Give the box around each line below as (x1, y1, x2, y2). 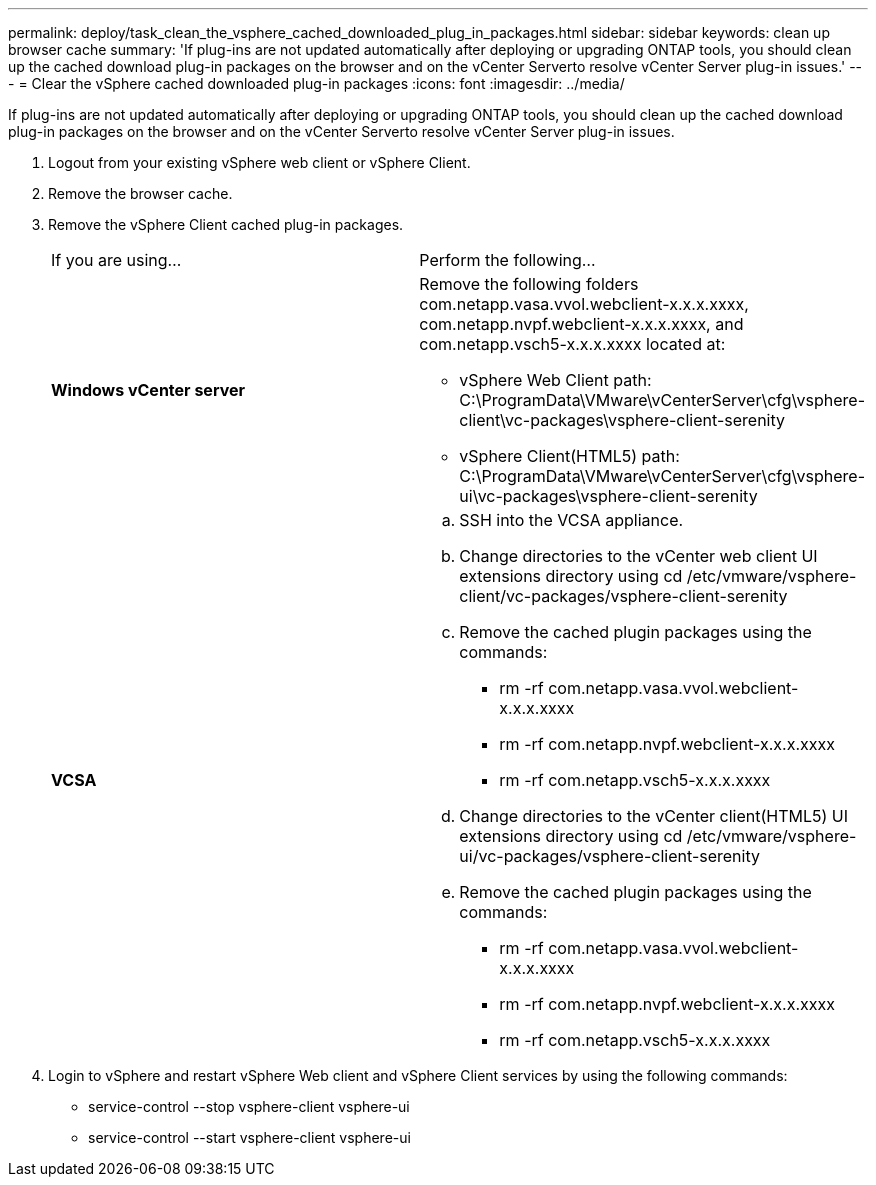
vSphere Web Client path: (459, 370, 652, 390)
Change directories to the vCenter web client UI (459, 546, 818, 566)
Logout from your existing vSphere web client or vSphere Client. (48, 154, 471, 171)
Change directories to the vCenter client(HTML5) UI (459, 806, 849, 826)
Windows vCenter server (51, 380, 245, 400)
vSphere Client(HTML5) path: (459, 446, 680, 466)
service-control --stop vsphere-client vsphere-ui (88, 1098, 410, 1115)
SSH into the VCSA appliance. (459, 510, 684, 530)
